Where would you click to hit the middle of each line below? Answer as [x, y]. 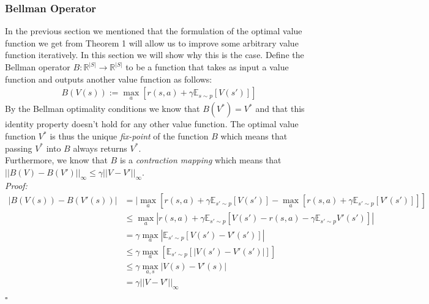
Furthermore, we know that [56, 160]
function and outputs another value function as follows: [109, 79]
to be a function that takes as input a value [207, 67]
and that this [280, 109]
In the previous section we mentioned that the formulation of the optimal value [154, 31]
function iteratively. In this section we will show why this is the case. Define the [155, 55]
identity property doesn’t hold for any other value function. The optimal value [152, 124]
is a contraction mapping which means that [200, 160]
